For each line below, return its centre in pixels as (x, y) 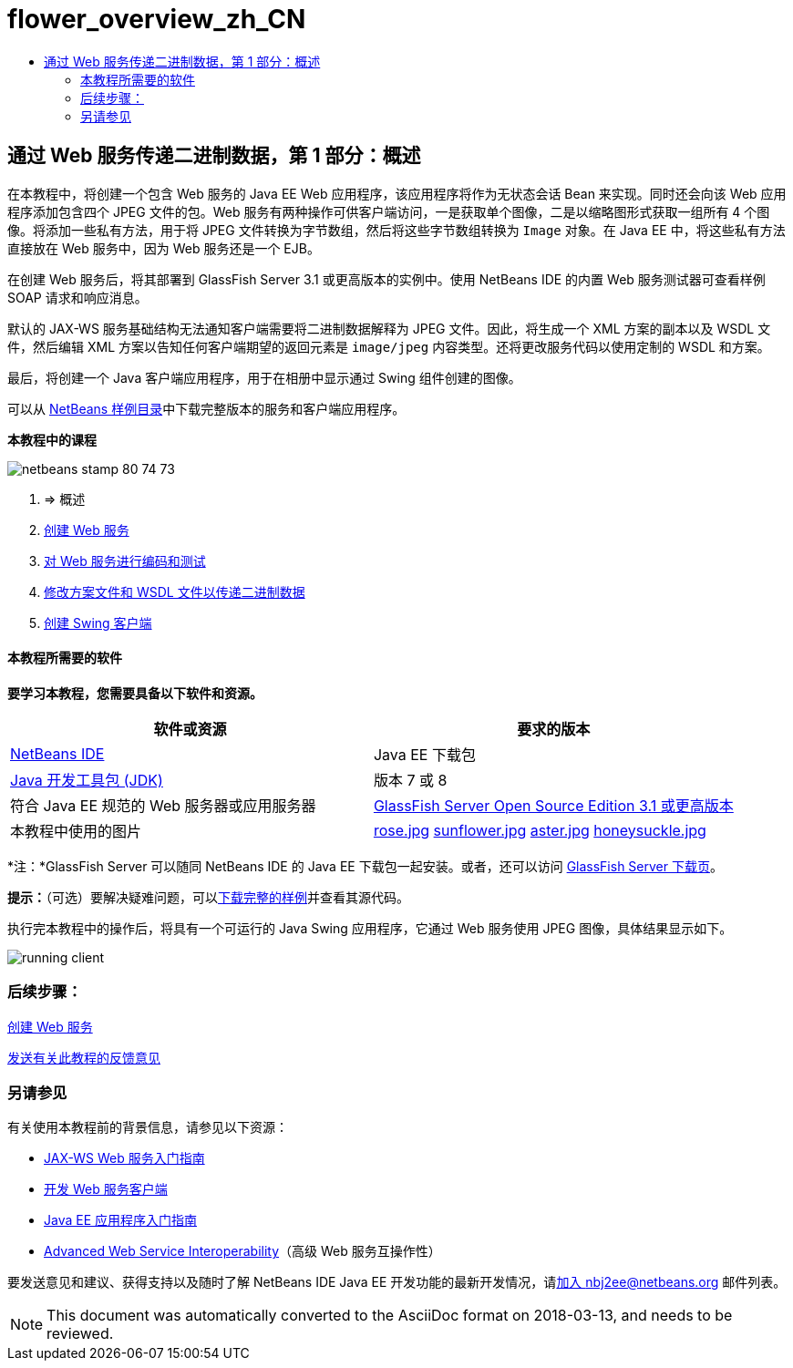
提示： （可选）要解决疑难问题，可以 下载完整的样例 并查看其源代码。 (208, 897)
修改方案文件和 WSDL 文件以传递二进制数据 (175, 591)
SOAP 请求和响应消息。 (77, 297)
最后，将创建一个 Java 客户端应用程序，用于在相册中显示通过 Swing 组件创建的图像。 (264, 377)
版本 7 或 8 (410, 780)
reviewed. (80, 1334)
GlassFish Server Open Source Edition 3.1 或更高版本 (553, 805)
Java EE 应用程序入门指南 (121, 1220)
